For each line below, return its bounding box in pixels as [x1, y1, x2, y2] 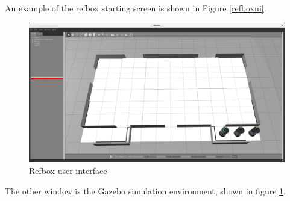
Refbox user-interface [29, 164, 107, 177]
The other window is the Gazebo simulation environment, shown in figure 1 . [5, 185, 286, 197]
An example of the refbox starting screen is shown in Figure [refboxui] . [5, 2, 266, 14]
